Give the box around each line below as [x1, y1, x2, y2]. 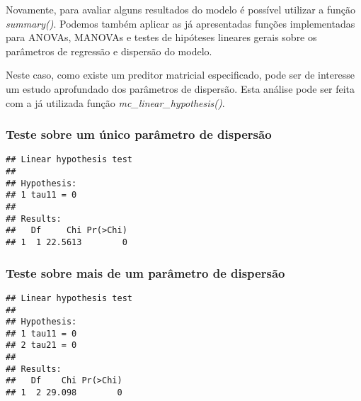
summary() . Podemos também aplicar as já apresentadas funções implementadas [6, 16, 355, 30]
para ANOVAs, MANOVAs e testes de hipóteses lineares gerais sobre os [6, 30, 317, 45]
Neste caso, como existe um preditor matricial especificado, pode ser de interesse [6, 67, 355, 82]
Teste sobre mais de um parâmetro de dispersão [6, 264, 285, 281]
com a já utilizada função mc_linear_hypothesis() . [6, 95, 225, 110]
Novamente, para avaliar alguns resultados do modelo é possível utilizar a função [6, 2, 356, 16]
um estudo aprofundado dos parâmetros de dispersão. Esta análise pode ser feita [6, 81, 355, 96]
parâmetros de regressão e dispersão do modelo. [6, 43, 212, 58]
